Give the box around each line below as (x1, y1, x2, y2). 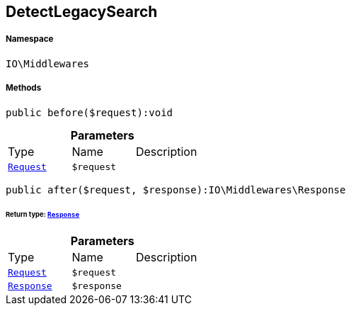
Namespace (6, 34, 54, 45)
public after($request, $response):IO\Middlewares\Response (6, 183, 346, 196)
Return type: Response (6, 210, 80, 219)
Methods (6, 83, 42, 94)
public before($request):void (6, 106, 173, 118)
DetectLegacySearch (6, 3, 158, 21)
